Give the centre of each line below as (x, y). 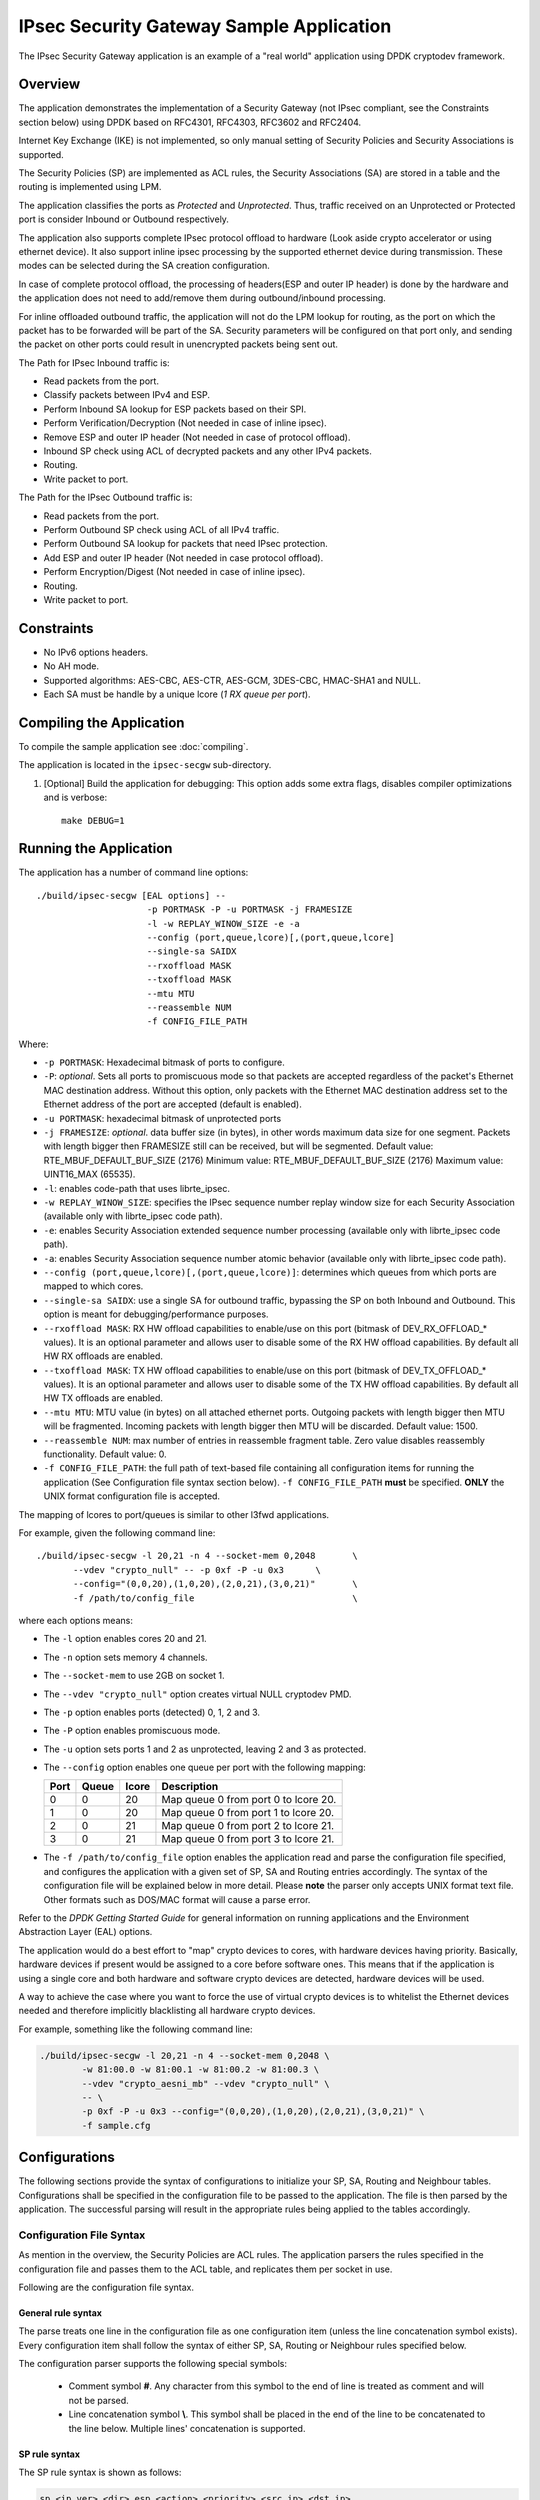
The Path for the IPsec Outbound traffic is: (105, 497)
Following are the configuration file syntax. (106, 2287)
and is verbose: (75, 797)
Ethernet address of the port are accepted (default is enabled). (172, 1104)
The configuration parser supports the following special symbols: (152, 2364)
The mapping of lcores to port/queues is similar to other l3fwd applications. (174, 1514)
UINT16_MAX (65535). (89, 1174)
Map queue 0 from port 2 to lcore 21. (248, 1826)
